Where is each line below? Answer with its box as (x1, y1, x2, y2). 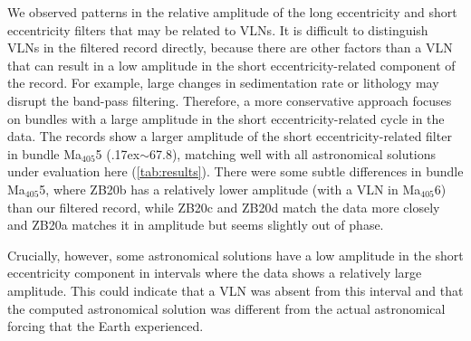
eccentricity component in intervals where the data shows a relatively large (7, 263, 422, 282)
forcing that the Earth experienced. (7, 317, 204, 336)
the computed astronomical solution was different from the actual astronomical (7, 298, 446, 317)
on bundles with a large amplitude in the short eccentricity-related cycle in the (7, 109, 445, 128)
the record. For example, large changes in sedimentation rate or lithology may (7, 73, 439, 92)
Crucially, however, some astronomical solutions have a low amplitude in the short (7, 245, 464, 264)
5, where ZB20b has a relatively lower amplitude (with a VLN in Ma (39, 179, 421, 198)
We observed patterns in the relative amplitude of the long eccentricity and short (7, 3, 457, 21)
